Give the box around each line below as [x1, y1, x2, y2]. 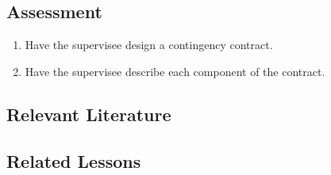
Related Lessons [6, 148, 141, 173]
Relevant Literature [6, 101, 171, 126]
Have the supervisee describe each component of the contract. [25, 63, 325, 79]
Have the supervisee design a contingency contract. [25, 36, 273, 53]
